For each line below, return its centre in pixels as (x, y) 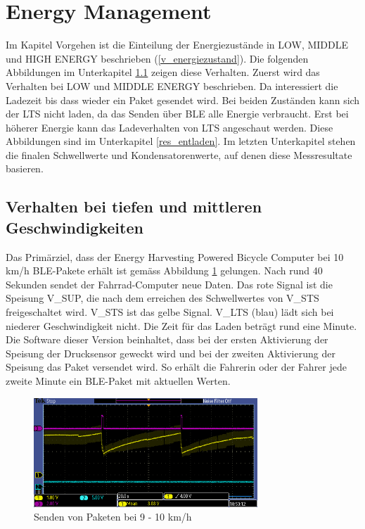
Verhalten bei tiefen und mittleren (134, 206)
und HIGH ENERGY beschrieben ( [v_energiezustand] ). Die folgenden (157, 58)
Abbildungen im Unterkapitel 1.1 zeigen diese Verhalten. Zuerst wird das (163, 72)
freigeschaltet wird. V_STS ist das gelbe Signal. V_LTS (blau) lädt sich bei (170, 312)
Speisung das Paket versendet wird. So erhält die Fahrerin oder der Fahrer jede (176, 367)
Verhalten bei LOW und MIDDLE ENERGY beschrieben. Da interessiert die (172, 85)
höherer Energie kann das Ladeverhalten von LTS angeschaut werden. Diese (169, 127)
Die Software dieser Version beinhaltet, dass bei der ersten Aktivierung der (167, 339)
